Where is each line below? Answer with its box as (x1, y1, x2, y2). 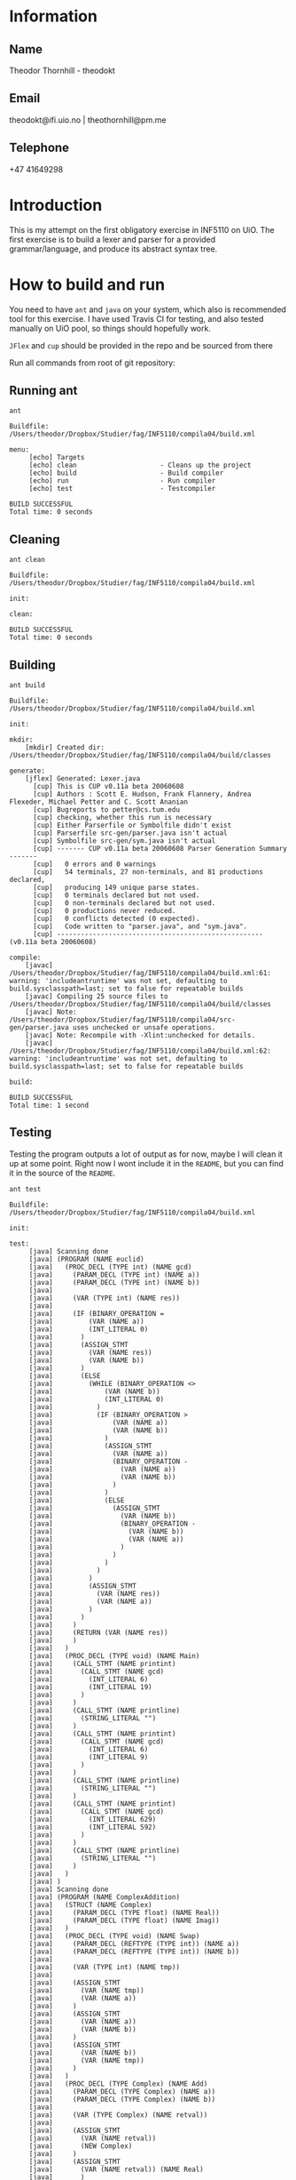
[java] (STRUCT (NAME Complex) (28, 1900, 152, 1909)
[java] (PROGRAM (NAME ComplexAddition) (28, 1892, 180, 1902)
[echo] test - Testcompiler (28, 485, 216, 493)
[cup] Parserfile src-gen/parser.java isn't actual (32, 829, 228, 838)
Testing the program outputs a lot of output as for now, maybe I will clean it (9, 1149, 284, 1159)
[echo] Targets (28, 453, 86, 462)
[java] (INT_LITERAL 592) (28, 1823, 157, 1831)
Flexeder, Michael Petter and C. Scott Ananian (9, 797, 189, 806)
